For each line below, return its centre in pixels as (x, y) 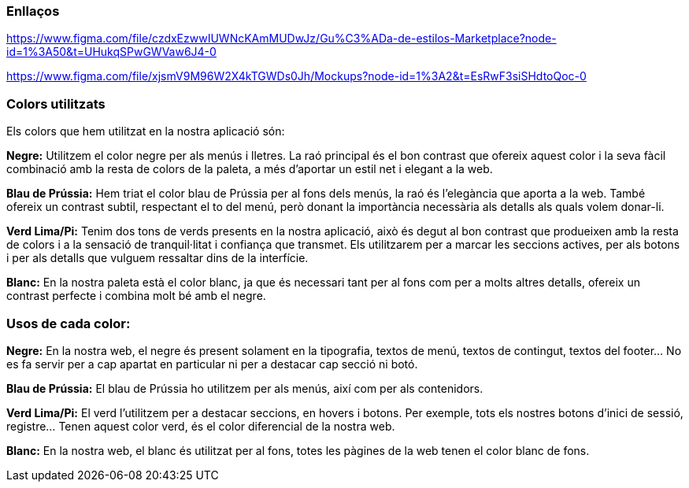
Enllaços (33, 11)
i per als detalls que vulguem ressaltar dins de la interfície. (157, 258)
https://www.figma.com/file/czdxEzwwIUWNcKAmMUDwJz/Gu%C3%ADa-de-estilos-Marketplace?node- (282, 39)
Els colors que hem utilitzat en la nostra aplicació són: (146, 131)
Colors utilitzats (56, 104)
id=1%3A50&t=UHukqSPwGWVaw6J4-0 (111, 52)
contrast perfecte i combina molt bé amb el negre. (136, 296)
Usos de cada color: (69, 323)
